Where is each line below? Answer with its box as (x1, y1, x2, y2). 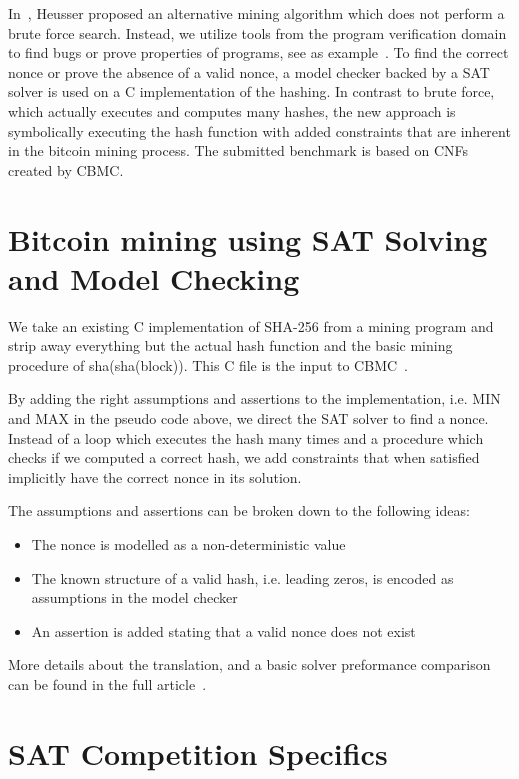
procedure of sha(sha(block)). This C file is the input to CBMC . (8, 354, 408, 375)
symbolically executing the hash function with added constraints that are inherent (8, 120, 511, 141)
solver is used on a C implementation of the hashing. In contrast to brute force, (8, 81, 495, 102)
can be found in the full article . (8, 673, 207, 694)
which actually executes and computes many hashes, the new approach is (8, 100, 456, 121)
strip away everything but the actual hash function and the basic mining (8, 335, 453, 356)
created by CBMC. (8, 159, 124, 180)
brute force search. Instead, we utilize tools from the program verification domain (8, 22, 507, 43)
